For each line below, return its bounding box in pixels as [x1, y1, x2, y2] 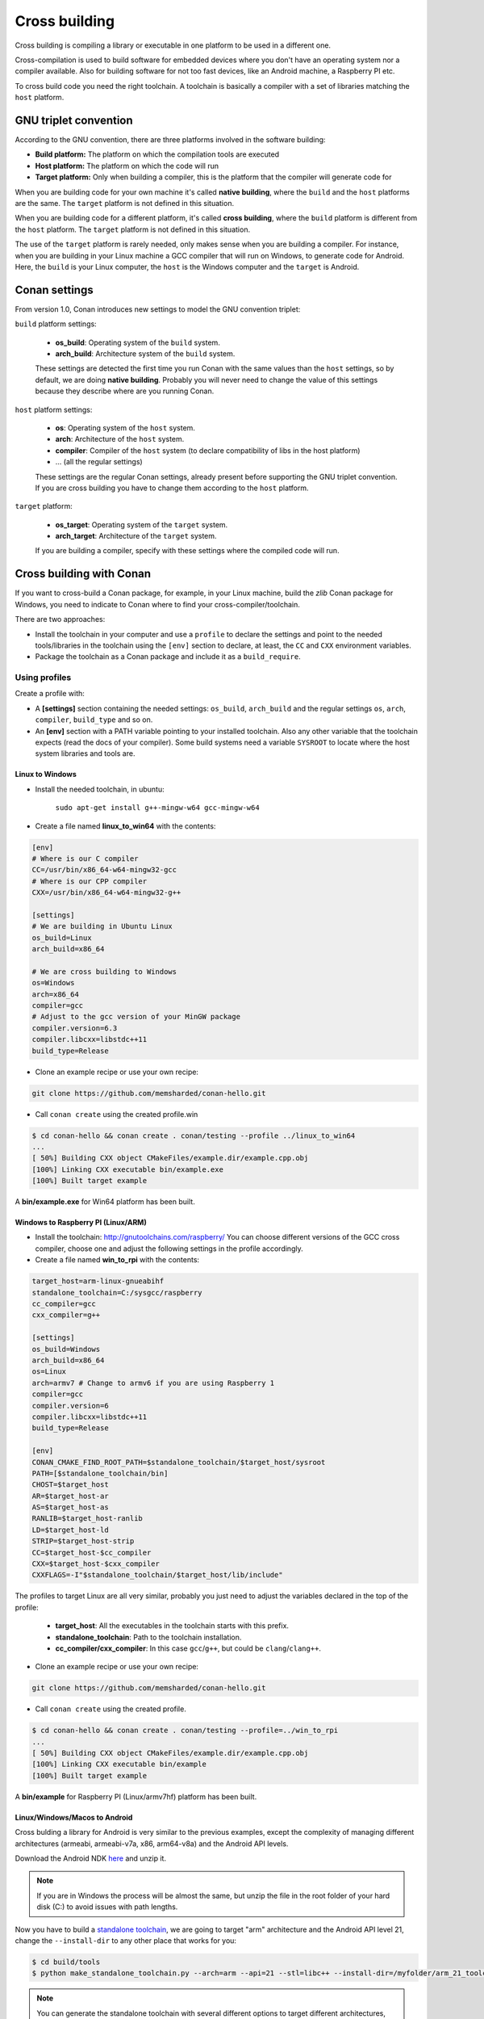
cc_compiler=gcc [31, 1299, 97, 1308]
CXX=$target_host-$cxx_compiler [31, 1559, 161, 1568]
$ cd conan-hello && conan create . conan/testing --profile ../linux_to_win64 [31, 1131, 356, 1140]
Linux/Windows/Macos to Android [15, 1812, 133, 1822]
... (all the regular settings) [55, 457, 143, 467]
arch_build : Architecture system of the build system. [55, 349, 236, 359]
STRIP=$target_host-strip [31, 1537, 135, 1546]
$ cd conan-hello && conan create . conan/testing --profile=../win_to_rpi [31, 1726, 339, 1736]
